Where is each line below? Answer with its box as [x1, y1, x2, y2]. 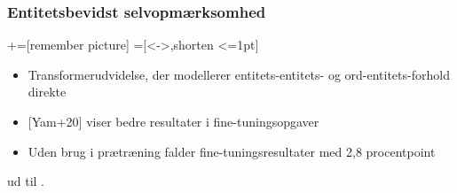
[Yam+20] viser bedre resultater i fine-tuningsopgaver [28, 112, 319, 130]
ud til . [7, 172, 45, 190]
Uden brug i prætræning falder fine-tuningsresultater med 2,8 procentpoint [28, 142, 436, 160]
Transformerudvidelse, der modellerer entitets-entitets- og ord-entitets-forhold [28, 65, 450, 83]
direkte [28, 82, 67, 101]
